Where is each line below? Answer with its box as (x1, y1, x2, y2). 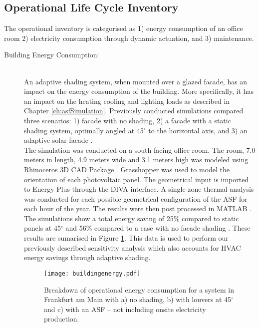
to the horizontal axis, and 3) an (148, 125, 248, 135)
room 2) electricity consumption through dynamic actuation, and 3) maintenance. (4, 32, 254, 43)
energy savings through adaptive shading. (24, 252, 151, 263)
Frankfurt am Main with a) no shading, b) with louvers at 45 (44, 294, 232, 305)
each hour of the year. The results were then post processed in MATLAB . (24, 203, 252, 214)
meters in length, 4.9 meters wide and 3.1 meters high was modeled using (24, 154, 249, 165)
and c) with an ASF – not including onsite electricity (44, 304, 206, 314)
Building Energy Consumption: (4, 49, 99, 60)
